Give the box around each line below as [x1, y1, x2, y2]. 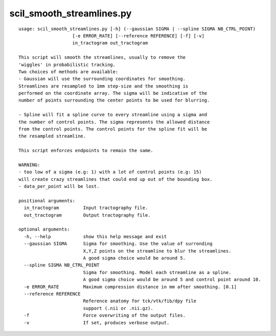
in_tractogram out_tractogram [72, 40, 148, 46]
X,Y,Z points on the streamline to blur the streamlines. [83, 248, 232, 254]
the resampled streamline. [18, 133, 86, 139]
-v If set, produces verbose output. [24, 320, 170, 325]
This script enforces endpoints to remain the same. [18, 148, 153, 154]
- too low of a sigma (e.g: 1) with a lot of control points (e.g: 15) [18, 169, 202, 175]
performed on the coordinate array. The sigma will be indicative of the [18, 90, 208, 96]
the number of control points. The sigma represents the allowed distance [18, 119, 210, 125]
